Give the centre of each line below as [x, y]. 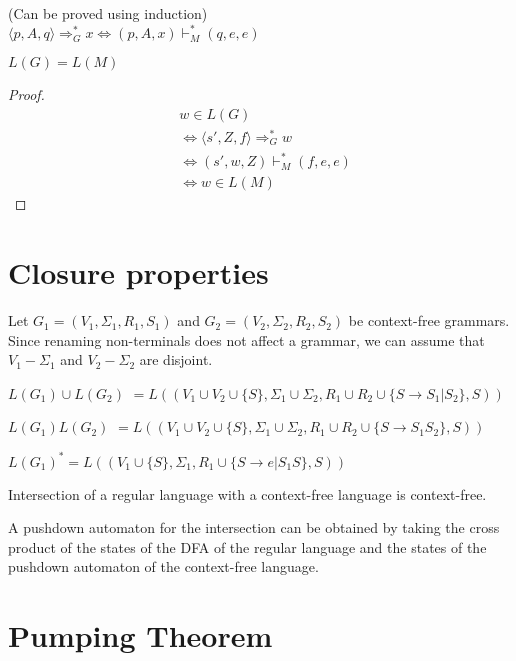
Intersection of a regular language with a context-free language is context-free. [247, 493]
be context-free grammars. [429, 320]
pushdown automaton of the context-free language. [163, 566]
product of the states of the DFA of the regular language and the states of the [247, 546]
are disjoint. [176, 359]
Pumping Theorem [140, 635]
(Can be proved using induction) [108, 13]
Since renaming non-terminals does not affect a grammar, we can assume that [246, 339]
